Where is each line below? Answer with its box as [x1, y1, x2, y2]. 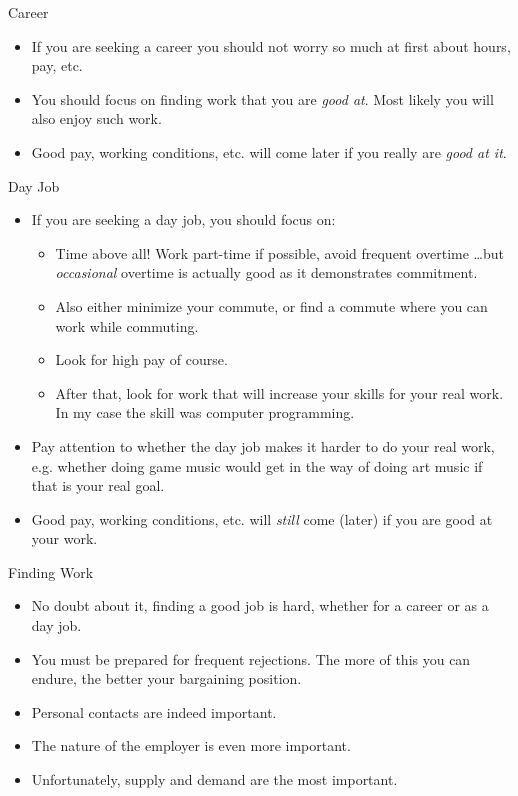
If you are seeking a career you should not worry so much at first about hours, [31, 35, 511, 56]
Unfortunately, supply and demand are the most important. [31, 769, 398, 790]
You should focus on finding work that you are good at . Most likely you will [31, 88, 494, 109]
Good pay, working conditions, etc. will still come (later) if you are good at [31, 508, 493, 529]
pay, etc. [31, 55, 83, 76]
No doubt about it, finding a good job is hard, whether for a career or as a [31, 595, 489, 616]
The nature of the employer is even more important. [31, 735, 351, 756]
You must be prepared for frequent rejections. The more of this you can [31, 648, 471, 669]
